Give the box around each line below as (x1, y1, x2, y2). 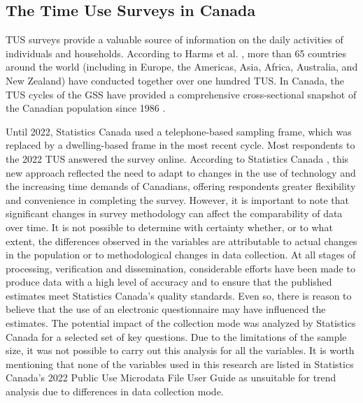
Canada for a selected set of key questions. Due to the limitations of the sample (6, 329, 347, 344)
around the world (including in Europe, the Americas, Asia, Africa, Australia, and (6, 59, 358, 74)
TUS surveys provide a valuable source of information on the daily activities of (6, 32, 343, 47)
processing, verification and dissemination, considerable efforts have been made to (6, 261, 355, 275)
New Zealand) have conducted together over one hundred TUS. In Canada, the (6, 73, 344, 87)
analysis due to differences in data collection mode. (6, 384, 224, 399)
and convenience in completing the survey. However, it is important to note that (6, 192, 350, 207)
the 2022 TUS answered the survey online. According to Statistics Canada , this (6, 151, 349, 166)
